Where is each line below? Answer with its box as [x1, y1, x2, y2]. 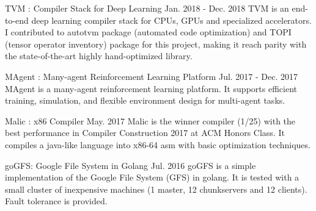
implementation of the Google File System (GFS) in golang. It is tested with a [5, 171, 299, 184]
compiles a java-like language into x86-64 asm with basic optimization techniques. [5, 138, 310, 151]
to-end [5, 13, 29, 26]
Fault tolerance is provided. [5, 195, 108, 207]
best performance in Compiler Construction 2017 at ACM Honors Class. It [5, 126, 285, 139]
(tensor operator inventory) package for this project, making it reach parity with [5, 37, 307, 50]
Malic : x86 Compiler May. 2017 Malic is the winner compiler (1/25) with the [5, 114, 296, 127]
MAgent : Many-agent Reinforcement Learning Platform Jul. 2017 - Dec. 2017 [5, 70, 298, 82]
